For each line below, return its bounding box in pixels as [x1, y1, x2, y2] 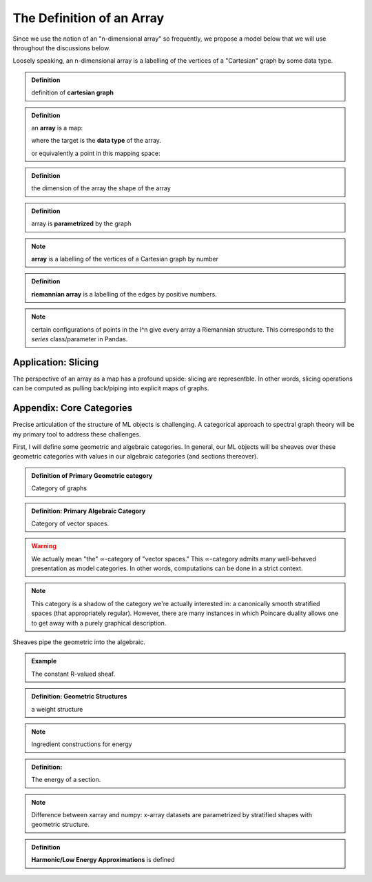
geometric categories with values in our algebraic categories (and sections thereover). [12, 452, 258, 461]
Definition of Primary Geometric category [31, 471, 153, 479]
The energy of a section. [31, 776, 101, 784]
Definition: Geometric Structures [31, 692, 127, 701]
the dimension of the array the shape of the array [31, 184, 172, 192]
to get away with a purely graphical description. [31, 619, 167, 627]
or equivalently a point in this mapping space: [31, 149, 161, 157]
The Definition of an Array [12, 10, 165, 26]
